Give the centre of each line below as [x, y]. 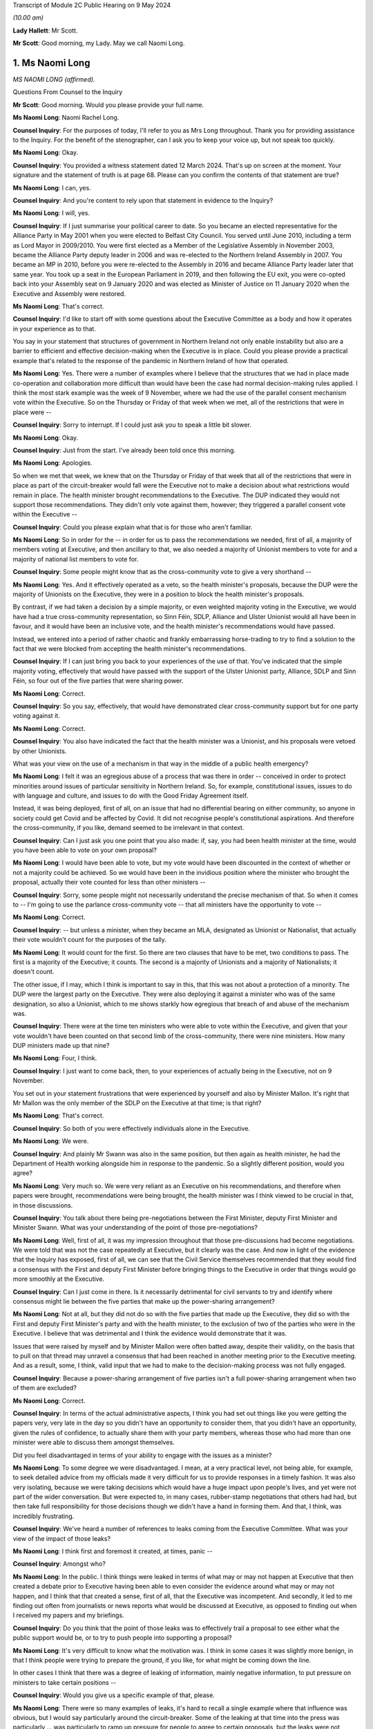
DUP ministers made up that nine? [61, 1046]
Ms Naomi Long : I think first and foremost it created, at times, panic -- [113, 1551]
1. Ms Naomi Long [51, 63]
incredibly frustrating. [44, 1516]
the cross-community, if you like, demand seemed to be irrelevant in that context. [128, 828]
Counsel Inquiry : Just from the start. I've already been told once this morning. [124, 450]
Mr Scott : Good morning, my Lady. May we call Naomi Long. [99, 43]
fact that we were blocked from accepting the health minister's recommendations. [130, 649]
